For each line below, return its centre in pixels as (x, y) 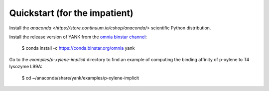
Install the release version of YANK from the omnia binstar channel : (78, 37)
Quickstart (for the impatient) (71, 13)
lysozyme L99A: (26, 67)
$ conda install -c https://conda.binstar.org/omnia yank (78, 48)
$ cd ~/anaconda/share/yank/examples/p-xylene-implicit (80, 78)
